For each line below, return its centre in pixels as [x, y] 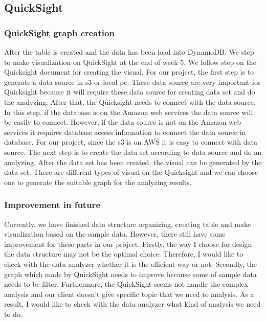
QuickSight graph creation [59, 32]
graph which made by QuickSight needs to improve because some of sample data [130, 274]
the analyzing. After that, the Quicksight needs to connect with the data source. [130, 101]
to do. [13, 314]
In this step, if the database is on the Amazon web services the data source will [129, 112]
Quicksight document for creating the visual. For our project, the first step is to [129, 72]
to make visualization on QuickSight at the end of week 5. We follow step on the [130, 62]
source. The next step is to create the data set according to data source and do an [133, 152]
